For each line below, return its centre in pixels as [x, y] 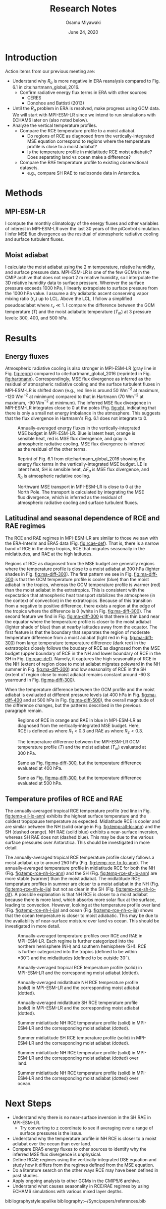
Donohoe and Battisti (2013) [55, 103]
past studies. [26, 1175]
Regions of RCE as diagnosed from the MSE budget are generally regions [80, 563]
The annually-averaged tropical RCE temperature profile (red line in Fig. [78, 811]
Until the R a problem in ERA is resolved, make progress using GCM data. [86, 109]
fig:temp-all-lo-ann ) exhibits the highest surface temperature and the [76, 816]
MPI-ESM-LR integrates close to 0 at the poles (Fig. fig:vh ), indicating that [81, 408]
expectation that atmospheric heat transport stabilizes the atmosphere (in [80, 595]
